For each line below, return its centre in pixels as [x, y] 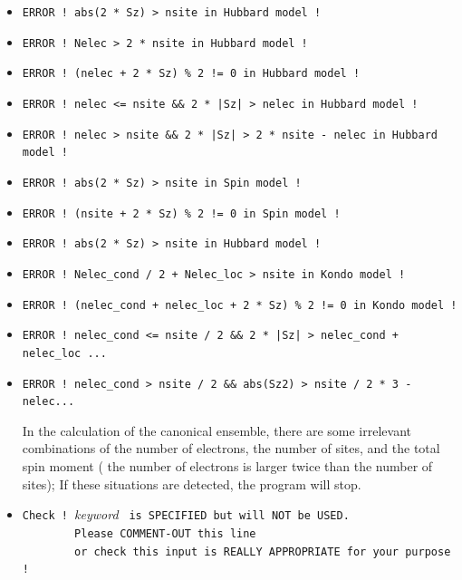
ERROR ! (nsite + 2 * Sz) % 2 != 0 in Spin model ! [181, 213]
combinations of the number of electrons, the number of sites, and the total [231, 448]
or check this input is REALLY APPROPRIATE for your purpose [263, 551]
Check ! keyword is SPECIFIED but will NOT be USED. [186, 514]
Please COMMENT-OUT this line [165, 533]
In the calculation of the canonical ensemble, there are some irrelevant [217, 430]
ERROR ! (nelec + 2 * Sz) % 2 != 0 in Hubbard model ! [191, 74]
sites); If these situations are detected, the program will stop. [192, 483]
